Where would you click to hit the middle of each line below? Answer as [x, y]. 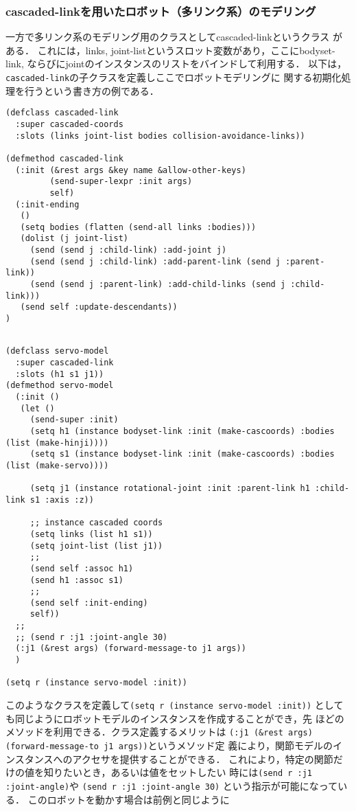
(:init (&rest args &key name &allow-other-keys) [131, 170]
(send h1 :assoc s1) [76, 580]
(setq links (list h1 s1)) [91, 534]
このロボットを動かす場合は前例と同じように [129, 799]
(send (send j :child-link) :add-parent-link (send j [155, 261]
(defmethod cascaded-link [64, 158]
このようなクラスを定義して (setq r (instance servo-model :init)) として [175, 705]
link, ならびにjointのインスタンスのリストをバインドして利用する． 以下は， [176, 64]
